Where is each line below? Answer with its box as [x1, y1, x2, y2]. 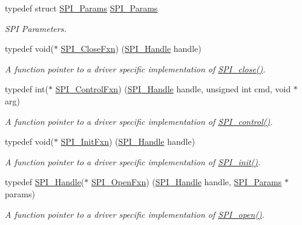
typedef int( [5, 83, 48, 95]
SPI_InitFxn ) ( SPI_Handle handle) [61, 135, 195, 148]
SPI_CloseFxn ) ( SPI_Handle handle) [61, 42, 202, 55]
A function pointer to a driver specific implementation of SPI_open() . [5, 208, 265, 220]
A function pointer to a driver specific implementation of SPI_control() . [5, 115, 273, 127]
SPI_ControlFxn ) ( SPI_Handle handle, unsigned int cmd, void [55, 83, 291, 95]
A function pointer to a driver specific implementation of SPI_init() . [5, 155, 261, 168]
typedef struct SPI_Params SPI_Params [5, 2, 158, 14]
